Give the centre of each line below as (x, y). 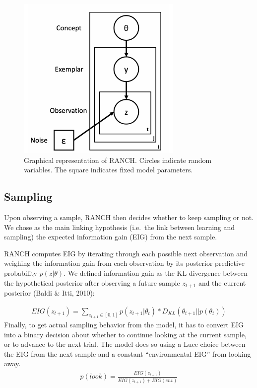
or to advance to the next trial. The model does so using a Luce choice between (125, 344)
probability (21, 272)
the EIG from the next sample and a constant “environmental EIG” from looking (128, 353)
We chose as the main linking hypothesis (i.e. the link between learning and (120, 227)
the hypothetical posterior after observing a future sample (92, 282)
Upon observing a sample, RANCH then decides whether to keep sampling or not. (129, 217)
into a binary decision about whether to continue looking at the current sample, (125, 334)
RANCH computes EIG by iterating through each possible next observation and (126, 253)
